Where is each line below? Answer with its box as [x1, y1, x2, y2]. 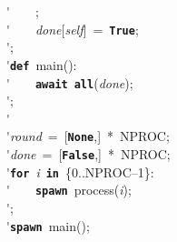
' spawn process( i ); [6, 180, 132, 199]
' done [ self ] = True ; [6, 19, 139, 38]
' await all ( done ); [6, 73, 133, 92]
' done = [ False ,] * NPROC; [6, 145, 171, 163]
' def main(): [6, 55, 77, 74]
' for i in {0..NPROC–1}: [6, 162, 154, 181]
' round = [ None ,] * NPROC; [6, 126, 170, 146]
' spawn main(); [6, 216, 90, 235]
